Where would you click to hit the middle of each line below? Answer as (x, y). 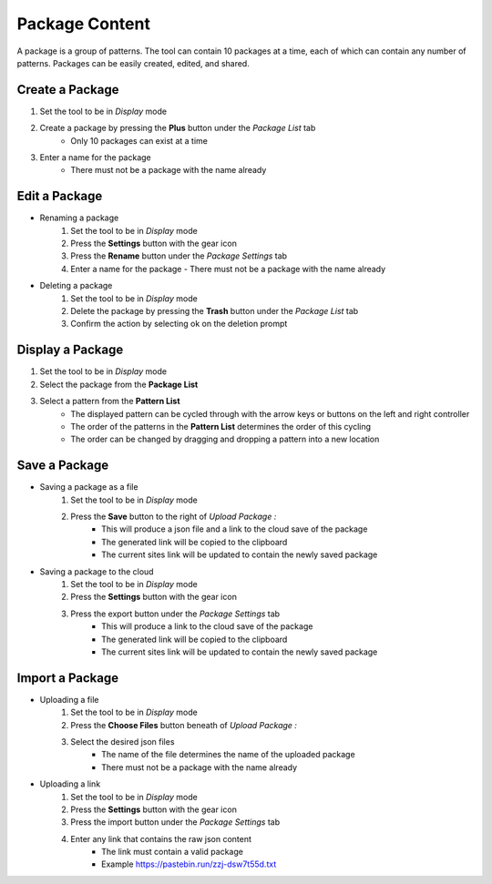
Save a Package (63, 466)
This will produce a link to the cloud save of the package (207, 626)
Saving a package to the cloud (97, 571)
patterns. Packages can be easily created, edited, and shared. (133, 63)
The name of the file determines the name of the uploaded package (228, 755)
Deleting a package (76, 286)
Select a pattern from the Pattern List (110, 401)
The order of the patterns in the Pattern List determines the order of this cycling (221, 426)
